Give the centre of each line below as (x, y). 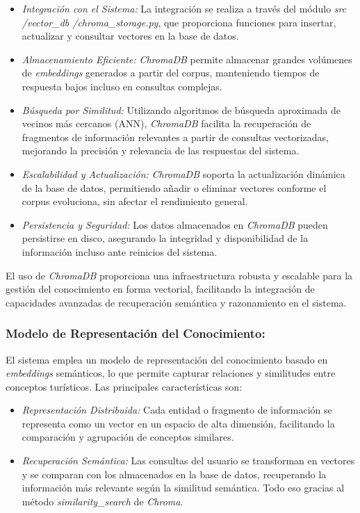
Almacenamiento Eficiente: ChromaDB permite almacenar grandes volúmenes (187, 59)
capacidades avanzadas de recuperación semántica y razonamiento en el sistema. (176, 302)
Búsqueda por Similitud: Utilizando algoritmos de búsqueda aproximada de (181, 109)
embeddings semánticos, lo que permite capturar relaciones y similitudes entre (171, 373)
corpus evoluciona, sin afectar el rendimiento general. (135, 201)
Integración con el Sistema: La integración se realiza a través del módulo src (184, 8)
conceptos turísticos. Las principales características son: (124, 386)
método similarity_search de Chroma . (103, 501)
